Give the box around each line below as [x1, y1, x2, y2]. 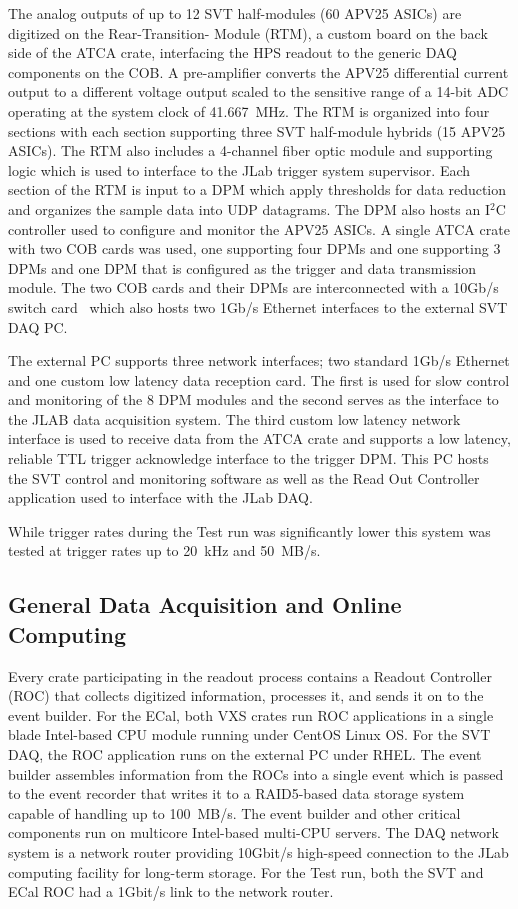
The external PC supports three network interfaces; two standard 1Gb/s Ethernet [8, 350, 510, 371]
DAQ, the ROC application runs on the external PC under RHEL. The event [8, 744, 482, 764]
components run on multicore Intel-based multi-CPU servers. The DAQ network [8, 822, 499, 843]
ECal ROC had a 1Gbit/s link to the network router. [8, 881, 334, 902]
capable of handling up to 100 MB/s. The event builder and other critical [8, 802, 461, 823]
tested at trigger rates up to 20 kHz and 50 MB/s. [8, 540, 321, 561]
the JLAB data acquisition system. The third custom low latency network [8, 408, 461, 429]
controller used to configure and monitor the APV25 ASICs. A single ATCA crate [8, 218, 510, 239]
